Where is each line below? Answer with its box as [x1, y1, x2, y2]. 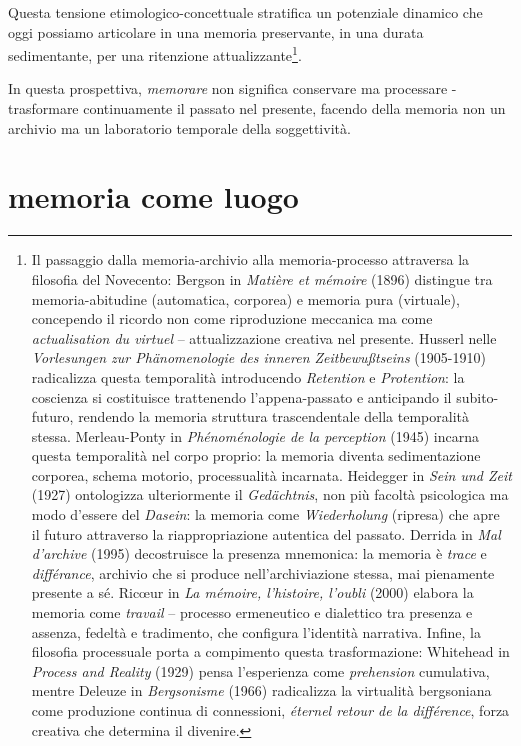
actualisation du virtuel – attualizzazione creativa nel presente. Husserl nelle [31, 327, 497, 348]
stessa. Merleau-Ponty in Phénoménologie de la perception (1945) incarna [31, 425, 479, 446]
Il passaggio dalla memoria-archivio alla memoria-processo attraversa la [31, 249, 470, 270]
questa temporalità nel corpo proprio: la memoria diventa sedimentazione [31, 445, 481, 466]
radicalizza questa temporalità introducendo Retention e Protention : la [31, 366, 465, 387]
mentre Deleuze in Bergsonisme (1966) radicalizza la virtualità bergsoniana [31, 680, 492, 701]
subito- [456, 386, 499, 407]
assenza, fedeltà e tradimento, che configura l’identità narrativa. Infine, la [31, 621, 481, 642]
